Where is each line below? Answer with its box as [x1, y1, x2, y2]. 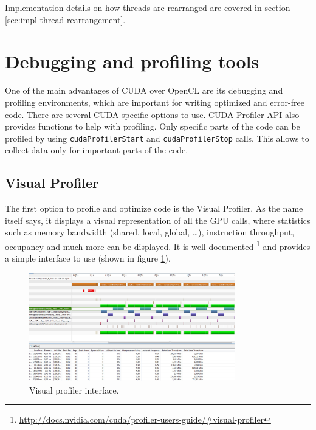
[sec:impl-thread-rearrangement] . [5, 13, 126, 26]
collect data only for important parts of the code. [5, 144, 188, 156]
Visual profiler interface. [29, 383, 119, 396]
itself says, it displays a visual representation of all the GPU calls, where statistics [5, 213, 311, 226]
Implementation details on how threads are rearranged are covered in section [5, 1, 290, 13]
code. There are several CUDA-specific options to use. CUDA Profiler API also [5, 108, 300, 120]
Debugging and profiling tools [5, 49, 259, 74]
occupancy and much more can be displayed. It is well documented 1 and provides [5, 238, 311, 252]
